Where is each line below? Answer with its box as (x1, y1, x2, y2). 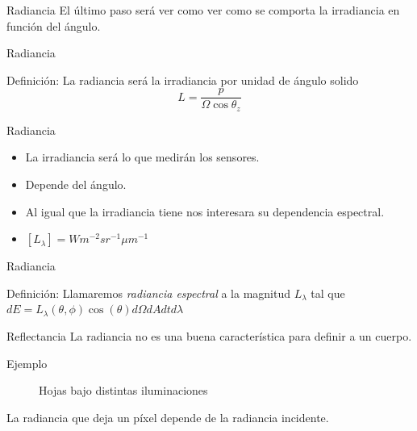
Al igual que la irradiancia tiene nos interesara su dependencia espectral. (25, 203, 385, 220)
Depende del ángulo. (25, 176, 127, 193)
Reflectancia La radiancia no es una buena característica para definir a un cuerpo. (6, 328, 412, 345)
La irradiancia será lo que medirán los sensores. (25, 149, 260, 165)
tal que (311, 284, 345, 301)
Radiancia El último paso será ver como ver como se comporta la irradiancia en (6, 2, 400, 18)
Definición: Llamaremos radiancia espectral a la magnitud (6, 284, 290, 301)
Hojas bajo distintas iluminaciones (39, 382, 208, 399)
